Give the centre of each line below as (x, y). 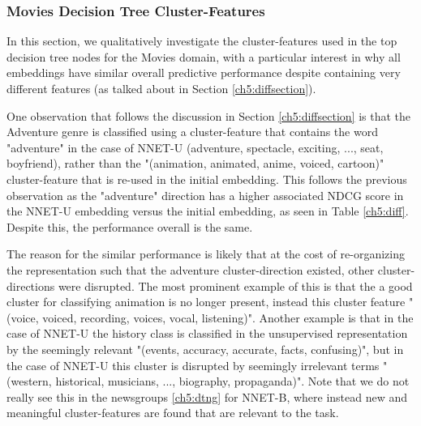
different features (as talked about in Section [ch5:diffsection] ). (161, 88)
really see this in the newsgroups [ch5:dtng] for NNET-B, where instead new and (207, 396)
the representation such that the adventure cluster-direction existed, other (191, 269)
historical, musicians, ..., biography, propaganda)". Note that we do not (232, 381)
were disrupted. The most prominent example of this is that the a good (235, 285)
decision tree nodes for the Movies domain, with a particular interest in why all (204, 56)
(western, (29, 381)
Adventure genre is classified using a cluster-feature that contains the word (192, 132)
